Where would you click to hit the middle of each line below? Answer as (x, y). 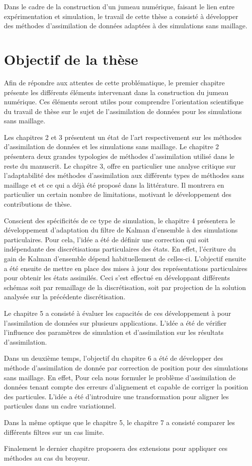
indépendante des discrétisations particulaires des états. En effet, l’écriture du (120, 249)
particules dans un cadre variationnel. (60, 406)
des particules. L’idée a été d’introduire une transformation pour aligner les (116, 396)
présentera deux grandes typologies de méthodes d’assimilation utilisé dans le (119, 156)
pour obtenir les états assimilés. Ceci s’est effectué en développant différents (117, 278)
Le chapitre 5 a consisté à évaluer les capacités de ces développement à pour (118, 313)
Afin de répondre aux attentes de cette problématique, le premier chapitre (114, 82)
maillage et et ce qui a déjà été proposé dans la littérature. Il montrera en (114, 184)
